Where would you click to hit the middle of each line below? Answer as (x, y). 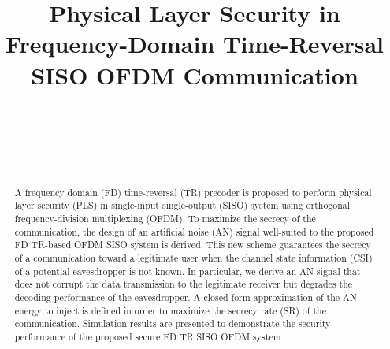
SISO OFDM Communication (195, 74)
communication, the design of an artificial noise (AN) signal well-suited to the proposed (194, 231)
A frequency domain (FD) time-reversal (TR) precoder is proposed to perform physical (193, 192)
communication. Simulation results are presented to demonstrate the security (173, 323)
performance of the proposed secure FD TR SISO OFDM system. (149, 336)
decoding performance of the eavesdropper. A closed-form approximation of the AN (186, 297)
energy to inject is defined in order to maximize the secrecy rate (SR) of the (170, 310)
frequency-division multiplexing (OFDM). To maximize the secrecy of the (165, 218)
